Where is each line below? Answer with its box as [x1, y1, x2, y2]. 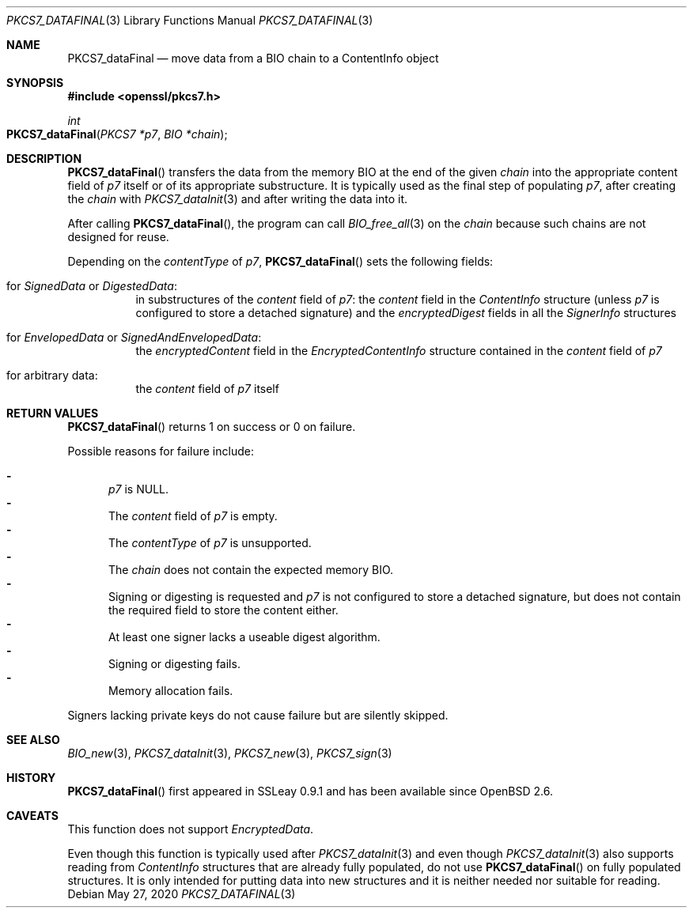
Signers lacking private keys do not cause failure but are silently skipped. [67, 708, 449, 722]
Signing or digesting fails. [108, 657, 240, 670]
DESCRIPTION [6, 152, 82, 165]
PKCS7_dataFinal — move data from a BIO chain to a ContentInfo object [67, 51, 439, 65]
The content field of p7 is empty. [108, 509, 278, 523]
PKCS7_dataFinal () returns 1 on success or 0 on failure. [67, 420, 356, 433]
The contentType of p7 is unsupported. [108, 536, 312, 550]
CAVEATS [6, 809, 59, 822]
